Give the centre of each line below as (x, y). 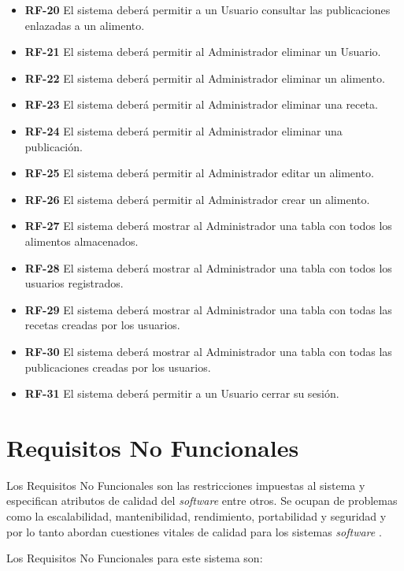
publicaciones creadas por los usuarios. (118, 367)
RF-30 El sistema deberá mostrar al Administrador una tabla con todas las (208, 351)
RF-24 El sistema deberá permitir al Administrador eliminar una (183, 130)
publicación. (54, 146)
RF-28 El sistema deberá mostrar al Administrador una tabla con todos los (208, 267)
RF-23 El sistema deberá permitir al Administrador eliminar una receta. (201, 104)
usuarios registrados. (74, 283)
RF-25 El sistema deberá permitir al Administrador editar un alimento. (199, 173)
